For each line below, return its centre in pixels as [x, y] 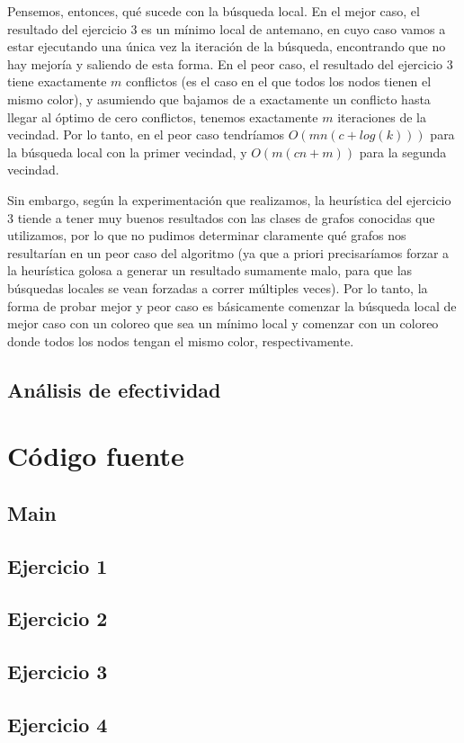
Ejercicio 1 [58, 565]
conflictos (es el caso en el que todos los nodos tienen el [279, 81]
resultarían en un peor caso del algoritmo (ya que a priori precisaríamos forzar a [228, 252]
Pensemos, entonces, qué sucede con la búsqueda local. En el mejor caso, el [214, 11]
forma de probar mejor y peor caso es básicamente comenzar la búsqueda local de [232, 305]
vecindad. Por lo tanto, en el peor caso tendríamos [146, 134]
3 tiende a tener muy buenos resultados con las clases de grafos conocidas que [221, 217]
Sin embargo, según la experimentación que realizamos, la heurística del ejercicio [229, 199]
